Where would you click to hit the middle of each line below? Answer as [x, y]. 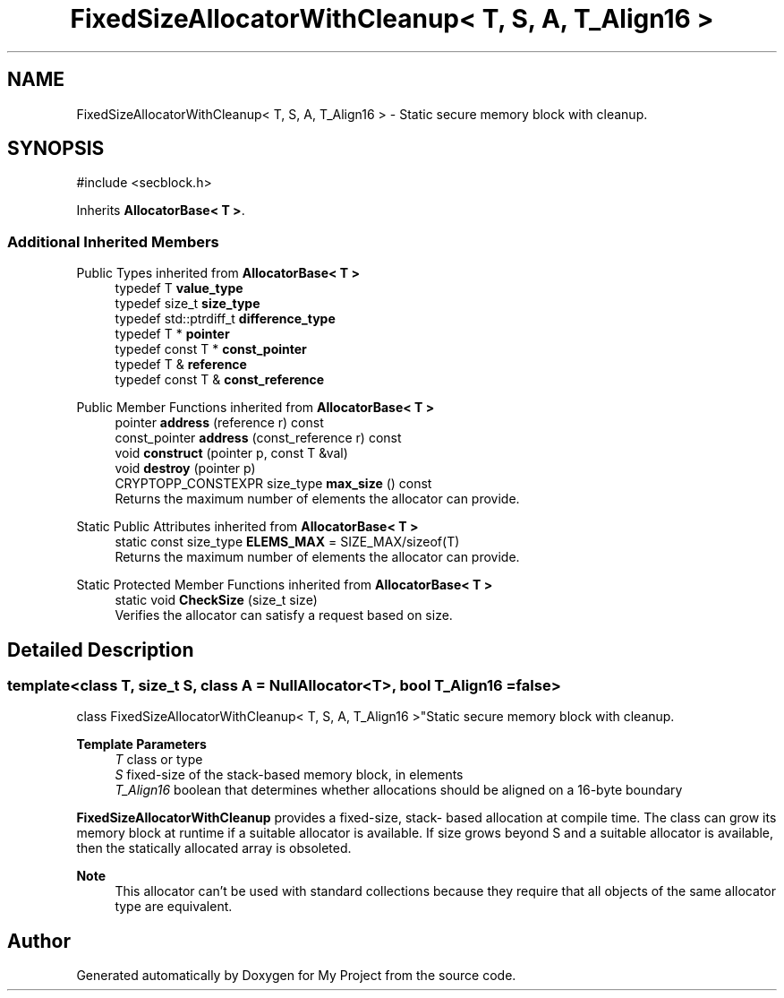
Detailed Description [101, 650]
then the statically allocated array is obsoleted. [214, 848]
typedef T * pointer [172, 334]
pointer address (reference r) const [219, 423]
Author [39, 941]
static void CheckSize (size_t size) [216, 600]
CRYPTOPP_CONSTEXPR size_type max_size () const [273, 484]
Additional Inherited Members [113, 241]
